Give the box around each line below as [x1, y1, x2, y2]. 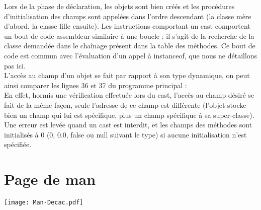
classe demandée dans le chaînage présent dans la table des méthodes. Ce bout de [4, 40, 255, 51]
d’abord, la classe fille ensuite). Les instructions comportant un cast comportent [4, 21, 250, 31]
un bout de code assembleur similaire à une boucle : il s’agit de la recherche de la [4, 30, 254, 41]
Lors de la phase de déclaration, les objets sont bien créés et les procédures [4, 1, 235, 11]
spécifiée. [4, 139, 32, 150]
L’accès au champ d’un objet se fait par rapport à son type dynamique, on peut [4, 70, 250, 81]
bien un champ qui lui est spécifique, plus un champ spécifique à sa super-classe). [4, 109, 254, 120]
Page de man [4, 169, 96, 189]
